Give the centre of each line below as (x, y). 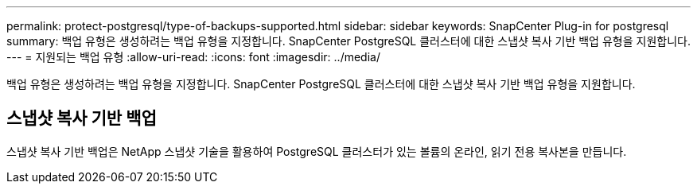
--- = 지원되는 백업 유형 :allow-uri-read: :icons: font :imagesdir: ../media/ (193, 57)
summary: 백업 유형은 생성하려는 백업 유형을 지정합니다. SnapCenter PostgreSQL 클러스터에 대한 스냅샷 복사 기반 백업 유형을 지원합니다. (348, 41)
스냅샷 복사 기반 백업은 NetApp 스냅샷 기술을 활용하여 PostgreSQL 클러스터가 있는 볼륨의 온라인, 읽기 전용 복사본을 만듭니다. (317, 151)
